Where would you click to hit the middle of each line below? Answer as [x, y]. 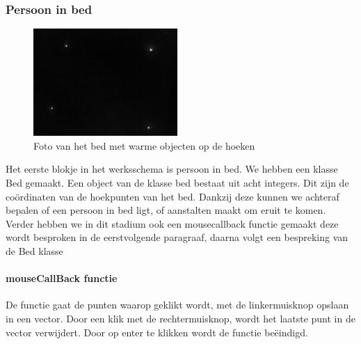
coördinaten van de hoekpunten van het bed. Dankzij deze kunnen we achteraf [173, 196]
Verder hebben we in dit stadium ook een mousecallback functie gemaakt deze [172, 223]
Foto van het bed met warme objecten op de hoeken [144, 145]
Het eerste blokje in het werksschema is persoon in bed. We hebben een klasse [172, 169]
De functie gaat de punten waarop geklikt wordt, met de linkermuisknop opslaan [177, 305]
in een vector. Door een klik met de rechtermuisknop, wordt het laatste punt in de [180, 318]
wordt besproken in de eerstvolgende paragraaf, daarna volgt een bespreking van [177, 237]
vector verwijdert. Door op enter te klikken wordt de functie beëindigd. [157, 332]
